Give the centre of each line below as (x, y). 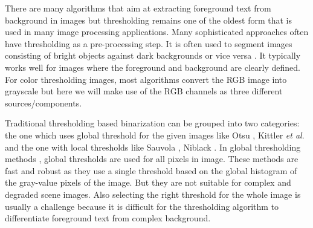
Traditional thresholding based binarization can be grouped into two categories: (152, 123)
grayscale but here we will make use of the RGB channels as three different (144, 91)
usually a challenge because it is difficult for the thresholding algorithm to (142, 206)
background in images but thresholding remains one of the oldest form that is (149, 20)
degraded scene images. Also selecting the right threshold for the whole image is (153, 194)
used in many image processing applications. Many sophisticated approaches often (157, 32)
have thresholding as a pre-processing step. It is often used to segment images (149, 43)
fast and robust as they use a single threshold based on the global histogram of (151, 170)
